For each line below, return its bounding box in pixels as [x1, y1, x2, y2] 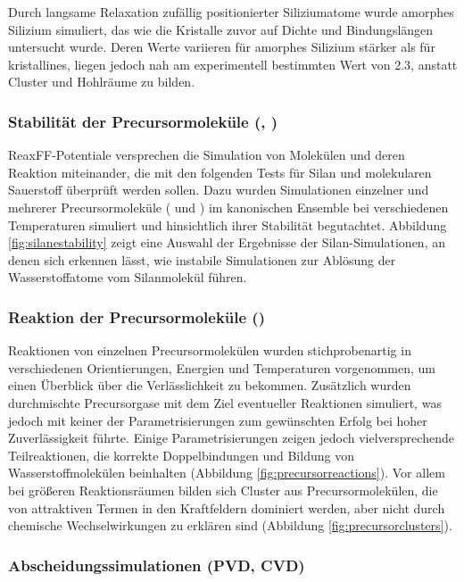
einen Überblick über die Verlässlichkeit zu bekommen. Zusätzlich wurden [8, 376, 411, 395]
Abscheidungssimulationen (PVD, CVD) [8, 553, 305, 576]
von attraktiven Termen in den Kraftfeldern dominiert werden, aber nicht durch [8, 498, 445, 517]
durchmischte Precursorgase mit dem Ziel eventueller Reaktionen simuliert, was [8, 393, 442, 412]
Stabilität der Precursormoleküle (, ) [8, 110, 278, 132]
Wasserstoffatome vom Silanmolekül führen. [8, 268, 247, 287]
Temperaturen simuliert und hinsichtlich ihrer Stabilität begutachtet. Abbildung [8, 215, 447, 234]
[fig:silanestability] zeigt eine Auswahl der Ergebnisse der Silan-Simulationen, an [8, 233, 445, 252]
